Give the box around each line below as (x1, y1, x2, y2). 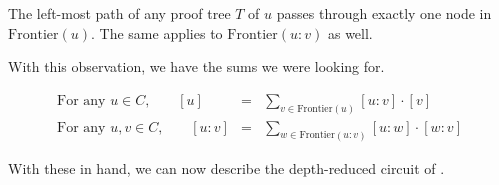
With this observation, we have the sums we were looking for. (8, 56, 385, 77)
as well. (327, 22, 373, 43)
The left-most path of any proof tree (8, 3, 231, 23)
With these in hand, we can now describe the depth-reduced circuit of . (8, 157, 445, 178)
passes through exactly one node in (276, 3, 492, 23)
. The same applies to (91, 22, 223, 43)
